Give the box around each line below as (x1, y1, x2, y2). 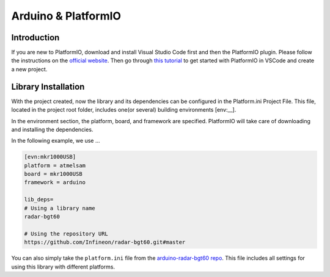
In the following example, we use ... (11, 137, 100, 145)
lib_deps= (24, 196, 54, 203)
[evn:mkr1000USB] (24, 153, 76, 160)
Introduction (11, 32, 60, 43)
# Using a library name (24, 204, 96, 212)
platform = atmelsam (24, 162, 86, 169)
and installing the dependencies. (11, 126, 94, 133)
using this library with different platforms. (11, 263, 116, 270)
